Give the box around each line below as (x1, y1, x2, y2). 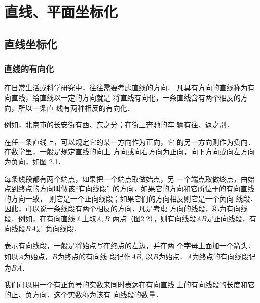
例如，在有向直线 (18, 213, 75, 223)
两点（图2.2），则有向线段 (112, 213, 196, 223)
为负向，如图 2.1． (4, 156, 65, 166)
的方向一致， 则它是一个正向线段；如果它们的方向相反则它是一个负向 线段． (4, 193, 257, 204)
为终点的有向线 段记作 (57, 251, 131, 261)
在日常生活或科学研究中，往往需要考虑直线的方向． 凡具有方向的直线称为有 (4, 82, 255, 93)
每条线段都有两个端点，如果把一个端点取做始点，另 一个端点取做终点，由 (4, 173, 248, 184)
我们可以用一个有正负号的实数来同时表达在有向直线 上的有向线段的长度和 (4, 279, 248, 290)
